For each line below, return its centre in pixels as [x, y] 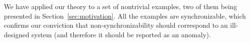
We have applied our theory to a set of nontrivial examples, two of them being [121, 6]
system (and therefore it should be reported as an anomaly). [121, 34]
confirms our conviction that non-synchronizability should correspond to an [116, 25]
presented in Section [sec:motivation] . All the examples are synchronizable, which [125, 16]
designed [17, 34]
